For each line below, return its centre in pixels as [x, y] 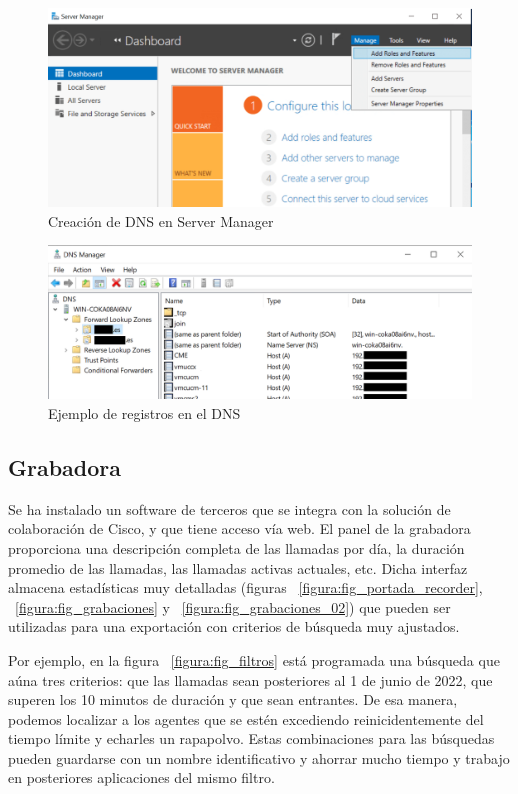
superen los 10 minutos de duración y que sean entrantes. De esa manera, [233, 699]
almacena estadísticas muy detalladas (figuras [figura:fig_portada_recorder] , [245, 587]
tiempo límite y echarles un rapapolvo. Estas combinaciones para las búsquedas [251, 738]
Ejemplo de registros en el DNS [144, 412]
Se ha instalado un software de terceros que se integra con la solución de [229, 508]
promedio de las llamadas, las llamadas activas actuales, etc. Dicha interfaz [238, 567]
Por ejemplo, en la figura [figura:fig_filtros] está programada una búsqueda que [254, 659]
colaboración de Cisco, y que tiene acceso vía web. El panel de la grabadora [239, 528]
